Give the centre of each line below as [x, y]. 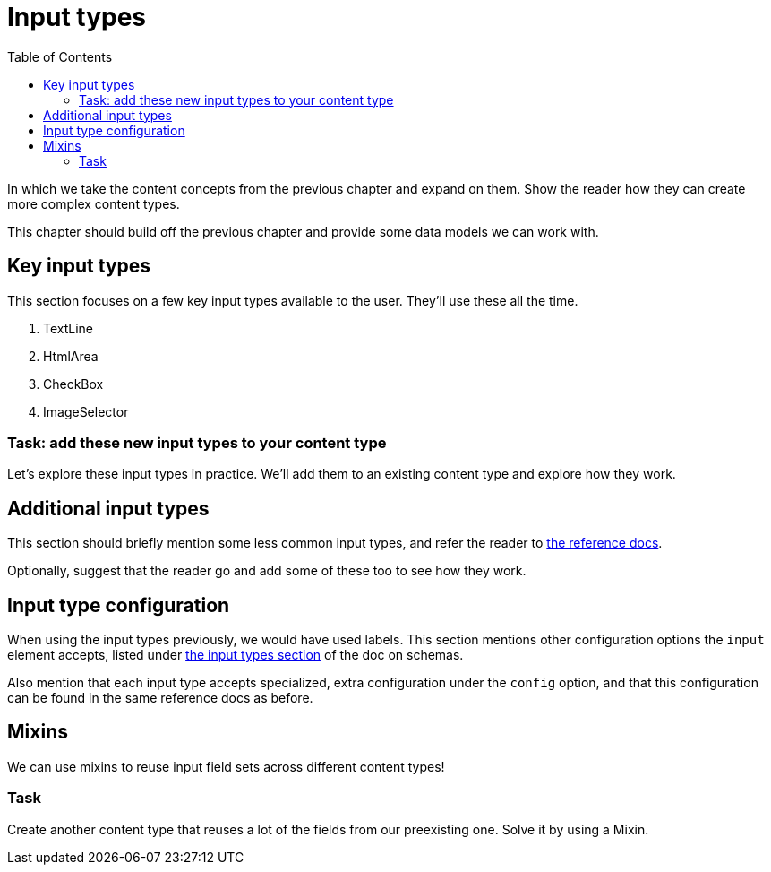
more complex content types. [94, 203]
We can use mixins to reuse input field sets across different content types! [226, 766]
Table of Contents [60, 56]
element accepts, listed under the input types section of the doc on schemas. [236, 655]
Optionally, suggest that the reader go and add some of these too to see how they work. [267, 571]
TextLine [69, 328]
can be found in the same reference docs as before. [160, 698]
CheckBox [73, 384]
